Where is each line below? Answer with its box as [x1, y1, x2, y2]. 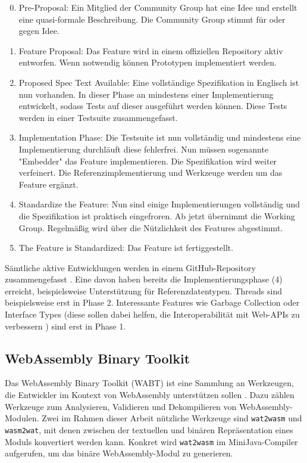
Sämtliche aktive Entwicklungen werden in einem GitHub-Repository [5, 261, 256, 274]
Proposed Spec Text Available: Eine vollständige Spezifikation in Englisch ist [18, 76, 299, 88]
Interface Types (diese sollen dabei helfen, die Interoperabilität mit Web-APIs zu [5, 308, 300, 321]
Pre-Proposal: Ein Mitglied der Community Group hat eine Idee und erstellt [18, 1, 297, 13]
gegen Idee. [18, 24, 59, 37]
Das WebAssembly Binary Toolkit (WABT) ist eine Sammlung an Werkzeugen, [5, 377, 294, 389]
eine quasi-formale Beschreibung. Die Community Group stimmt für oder [18, 13, 286, 25]
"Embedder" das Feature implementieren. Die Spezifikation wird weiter [18, 154, 277, 167]
